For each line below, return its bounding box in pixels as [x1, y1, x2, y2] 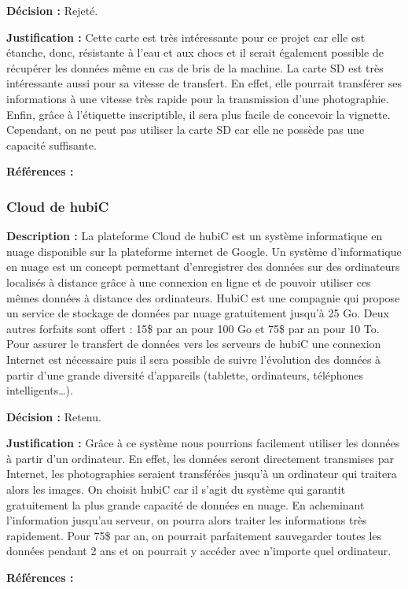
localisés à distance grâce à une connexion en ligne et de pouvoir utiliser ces [6, 273, 371, 290]
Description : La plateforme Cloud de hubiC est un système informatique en [6, 228, 383, 244]
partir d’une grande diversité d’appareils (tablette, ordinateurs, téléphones [6, 366, 364, 383]
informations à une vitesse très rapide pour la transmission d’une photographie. [6, 90, 389, 106]
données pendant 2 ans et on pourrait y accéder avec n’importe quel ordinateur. [6, 543, 391, 559]
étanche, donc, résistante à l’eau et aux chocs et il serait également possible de [6, 44, 384, 61]
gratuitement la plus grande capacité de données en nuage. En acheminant [6, 496, 365, 513]
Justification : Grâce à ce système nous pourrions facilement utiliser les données [6, 435, 400, 451]
